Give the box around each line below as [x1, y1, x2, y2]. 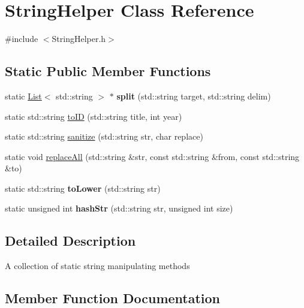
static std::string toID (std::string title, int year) [5, 110, 182, 122]
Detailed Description [5, 231, 136, 250]
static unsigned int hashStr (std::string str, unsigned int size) [5, 202, 233, 215]
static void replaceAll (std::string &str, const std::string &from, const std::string [5, 150, 300, 162]
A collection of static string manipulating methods [5, 259, 190, 272]
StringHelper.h [52, 32, 106, 45]
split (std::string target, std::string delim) [116, 89, 271, 102]
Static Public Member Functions [5, 62, 211, 80]
